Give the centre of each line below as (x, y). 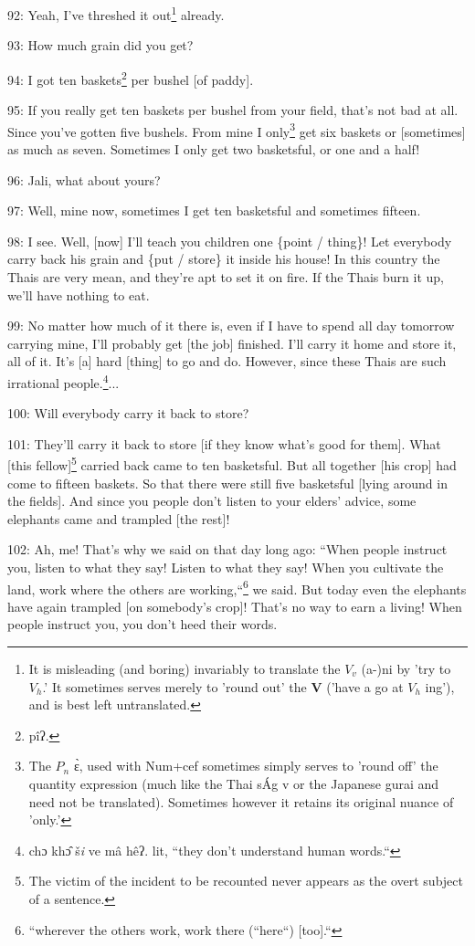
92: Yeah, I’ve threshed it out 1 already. (116, 13)
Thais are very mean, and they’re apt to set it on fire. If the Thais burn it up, (226, 276)
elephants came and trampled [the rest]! (119, 518)
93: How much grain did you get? (100, 45)
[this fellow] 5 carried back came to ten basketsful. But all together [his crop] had (232, 463)
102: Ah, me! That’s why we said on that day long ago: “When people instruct (227, 549)
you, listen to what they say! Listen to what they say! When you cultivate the (226, 567)
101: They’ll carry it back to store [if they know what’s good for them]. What (224, 443)
